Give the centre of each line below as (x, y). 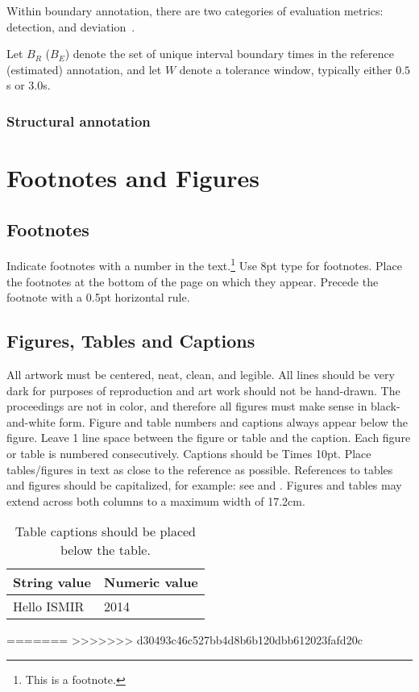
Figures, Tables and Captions (131, 341)
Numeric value (151, 582)
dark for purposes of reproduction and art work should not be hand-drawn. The (203, 390)
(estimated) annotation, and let (84, 69)
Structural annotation (79, 121)
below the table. (105, 550)
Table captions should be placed (105, 532)
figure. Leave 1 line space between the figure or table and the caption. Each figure (209, 438)
